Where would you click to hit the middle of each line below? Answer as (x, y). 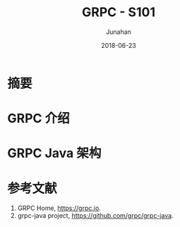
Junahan (119, 32)
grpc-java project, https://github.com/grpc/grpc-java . (96, 216)
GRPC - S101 (119, 12)
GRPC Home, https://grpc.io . (59, 208)
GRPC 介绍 (38, 119)
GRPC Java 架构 (54, 153)
